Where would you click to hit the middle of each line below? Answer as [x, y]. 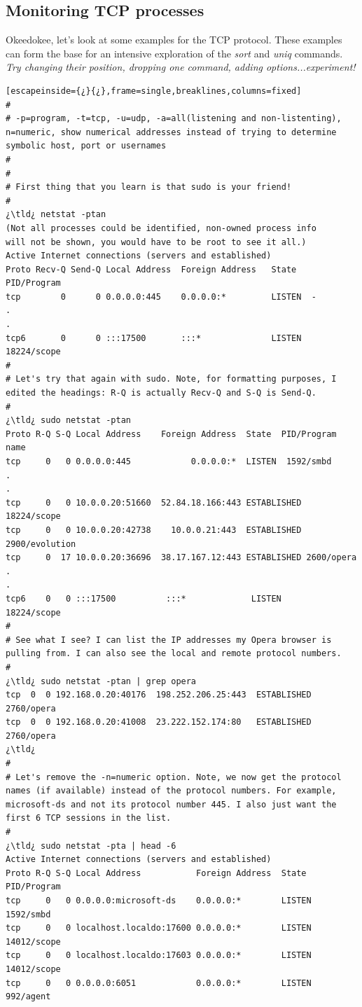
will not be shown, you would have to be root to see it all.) [156, 242]
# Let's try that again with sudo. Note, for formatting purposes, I [171, 379]
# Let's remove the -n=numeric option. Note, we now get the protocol [174, 777]
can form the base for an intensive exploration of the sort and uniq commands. [174, 53]
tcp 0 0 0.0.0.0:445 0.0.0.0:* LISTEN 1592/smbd [169, 462]
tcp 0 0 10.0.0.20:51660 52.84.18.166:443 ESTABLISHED [154, 502]
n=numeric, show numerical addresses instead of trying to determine [171, 132]
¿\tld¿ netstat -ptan [56, 215]
